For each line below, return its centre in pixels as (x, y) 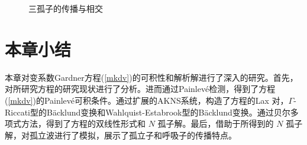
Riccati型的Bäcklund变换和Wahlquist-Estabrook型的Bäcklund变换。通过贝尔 (148, 112)
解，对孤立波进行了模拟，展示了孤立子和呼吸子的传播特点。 (121, 135)
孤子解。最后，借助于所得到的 (216, 123)
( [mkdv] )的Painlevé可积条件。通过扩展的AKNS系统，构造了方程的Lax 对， (147, 100)
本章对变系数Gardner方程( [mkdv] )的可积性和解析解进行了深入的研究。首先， (151, 77)
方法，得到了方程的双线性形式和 (83, 123)
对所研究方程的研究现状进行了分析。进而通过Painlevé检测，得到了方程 (140, 89)
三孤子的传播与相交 (66, 8)
